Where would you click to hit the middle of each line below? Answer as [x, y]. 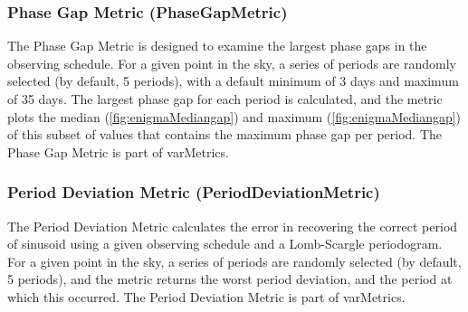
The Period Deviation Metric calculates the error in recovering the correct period [233, 226]
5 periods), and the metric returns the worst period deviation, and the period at [230, 279]
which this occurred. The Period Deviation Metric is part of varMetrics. [206, 296]
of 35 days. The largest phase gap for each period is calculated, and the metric [225, 99]
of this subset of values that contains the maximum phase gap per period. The [225, 134]
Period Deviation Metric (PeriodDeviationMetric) [194, 192]
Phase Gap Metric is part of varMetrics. [118, 151]
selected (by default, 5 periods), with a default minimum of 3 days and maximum [233, 81]
